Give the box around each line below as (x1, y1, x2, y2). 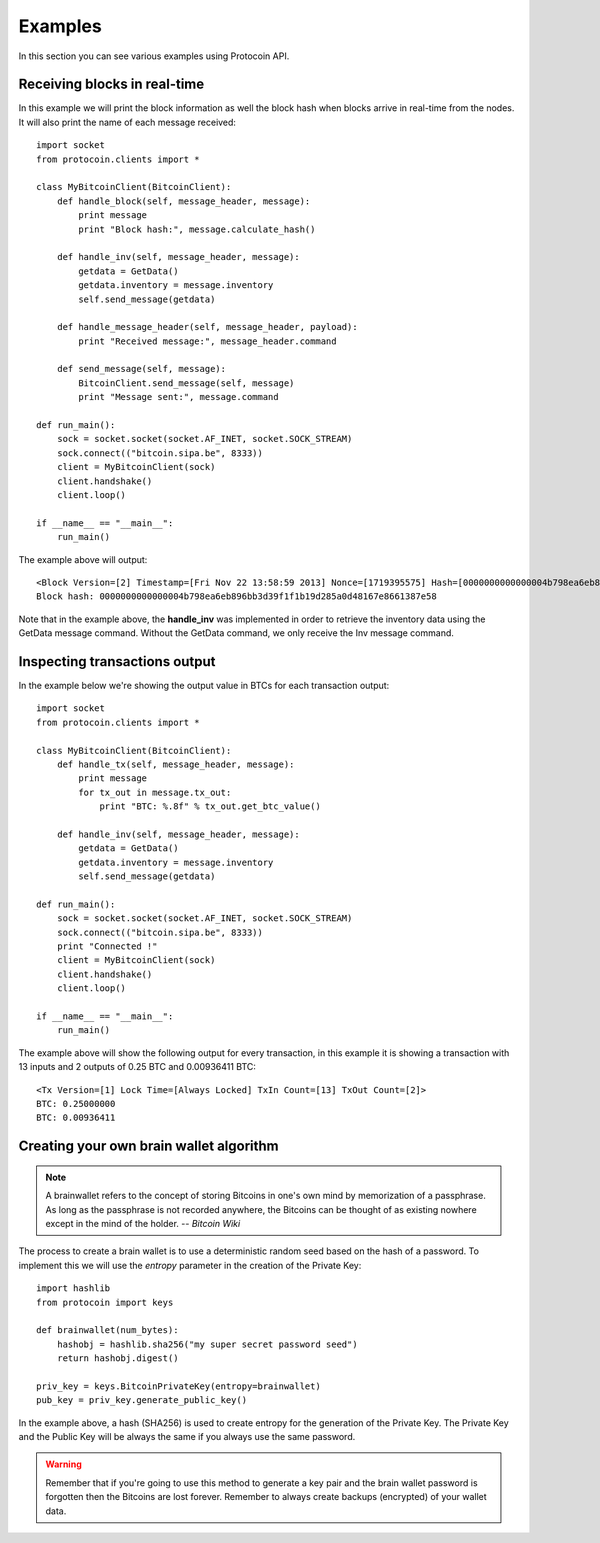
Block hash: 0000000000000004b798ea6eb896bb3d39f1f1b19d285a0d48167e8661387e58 (36, 591, 437, 602)
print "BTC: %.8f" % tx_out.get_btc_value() (99, 801, 322, 812)
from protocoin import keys (36, 1296, 174, 1308)
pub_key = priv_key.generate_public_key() (36, 1395, 248, 1406)
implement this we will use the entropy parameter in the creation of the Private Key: (18, 1259, 362, 1271)
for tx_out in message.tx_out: (78, 786, 232, 798)
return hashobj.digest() (56, 1353, 179, 1364)
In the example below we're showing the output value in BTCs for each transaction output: (18, 680, 390, 692)
